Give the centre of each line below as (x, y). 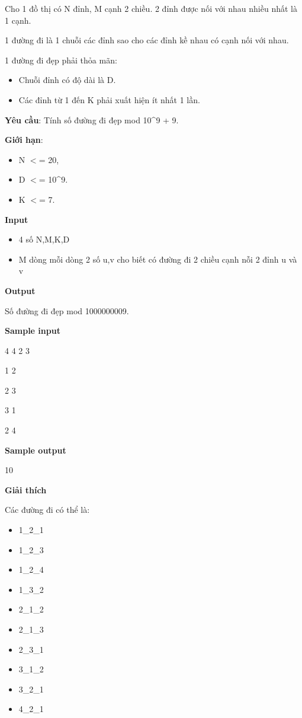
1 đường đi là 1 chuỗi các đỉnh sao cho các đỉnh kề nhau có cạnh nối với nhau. (147, 40)
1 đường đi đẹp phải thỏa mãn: (61, 60)
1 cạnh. (18, 20)
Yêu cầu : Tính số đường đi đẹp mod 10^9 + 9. (92, 119)
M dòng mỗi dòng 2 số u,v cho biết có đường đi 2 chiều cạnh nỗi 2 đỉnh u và (158, 259)
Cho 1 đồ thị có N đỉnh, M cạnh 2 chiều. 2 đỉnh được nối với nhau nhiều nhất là (151, 8)
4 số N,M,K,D (44, 239)
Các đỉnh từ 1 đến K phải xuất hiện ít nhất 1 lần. (109, 99)
